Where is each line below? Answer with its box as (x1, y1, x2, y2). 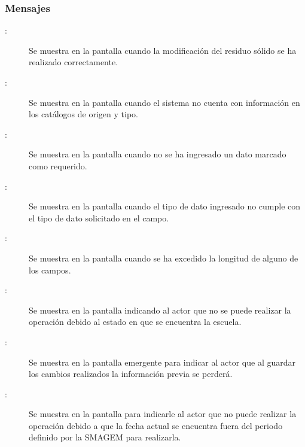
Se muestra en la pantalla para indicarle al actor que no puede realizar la (29, 408, 297, 420)
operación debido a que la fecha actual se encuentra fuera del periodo (29, 419, 283, 431)
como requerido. (29, 159, 87, 172)
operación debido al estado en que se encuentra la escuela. (29, 315, 242, 328)
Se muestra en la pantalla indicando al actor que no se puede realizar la (29, 303, 291, 316)
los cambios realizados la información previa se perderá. (29, 367, 233, 380)
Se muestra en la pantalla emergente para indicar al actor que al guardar (29, 355, 296, 368)
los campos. (29, 263, 71, 276)
